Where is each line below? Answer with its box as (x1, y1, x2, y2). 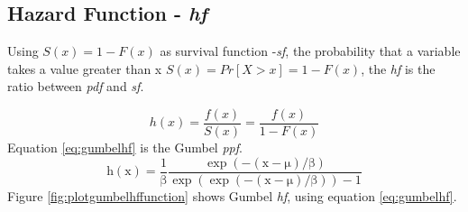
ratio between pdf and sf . (7, 77, 144, 96)
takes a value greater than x (7, 59, 162, 78)
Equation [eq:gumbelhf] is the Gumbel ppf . (7, 138, 243, 157)
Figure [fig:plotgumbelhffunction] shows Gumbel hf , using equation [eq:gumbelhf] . (7, 186, 457, 205)
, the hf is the (361, 59, 436, 78)
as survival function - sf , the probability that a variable (160, 41, 461, 60)
